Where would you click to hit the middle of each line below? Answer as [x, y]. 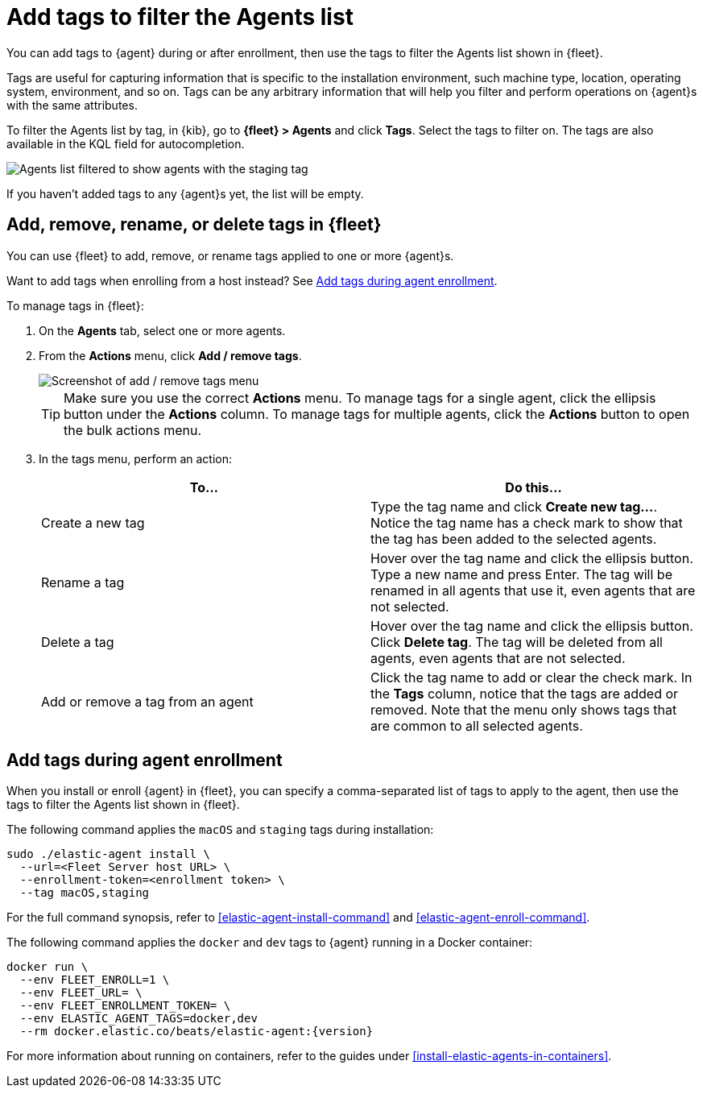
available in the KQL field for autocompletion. [126, 143]
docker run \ [48, 967]
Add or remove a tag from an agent [147, 701]
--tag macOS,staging [85, 893]
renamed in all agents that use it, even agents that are [533, 590]
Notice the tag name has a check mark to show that [527, 522]
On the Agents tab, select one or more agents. [162, 330]
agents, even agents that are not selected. [498, 658]
